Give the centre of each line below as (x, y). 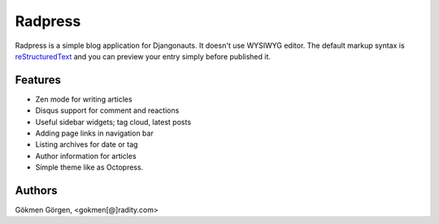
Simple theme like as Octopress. (89, 167)
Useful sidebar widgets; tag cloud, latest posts (113, 122)
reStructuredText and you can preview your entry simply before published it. (143, 56)
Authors (36, 190)
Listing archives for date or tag (87, 144)
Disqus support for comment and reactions (107, 110)
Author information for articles (86, 156)
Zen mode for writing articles (84, 99)
